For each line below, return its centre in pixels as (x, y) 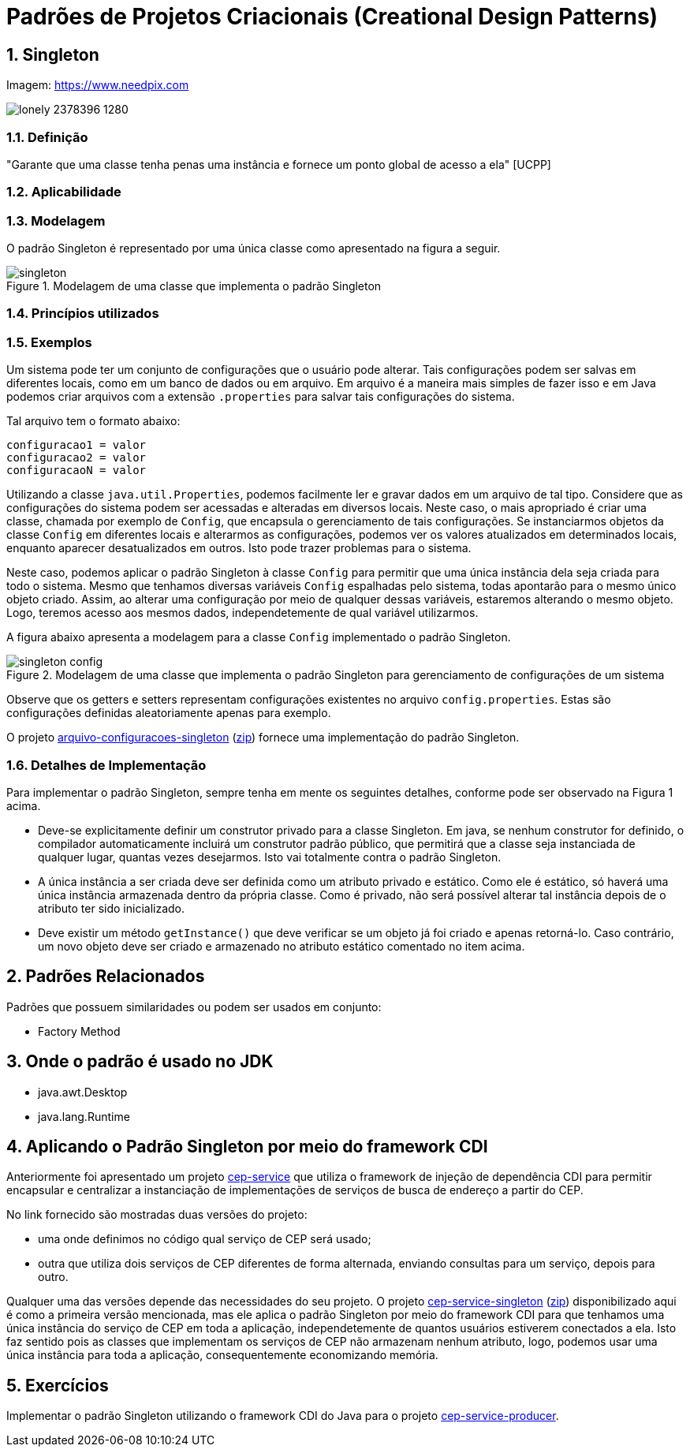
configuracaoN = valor (76, 471)
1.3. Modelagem (56, 220)
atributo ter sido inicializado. (112, 908)
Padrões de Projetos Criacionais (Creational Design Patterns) (332, 17)
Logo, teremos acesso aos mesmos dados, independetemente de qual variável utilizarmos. (242, 613)
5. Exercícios (58, 1385)
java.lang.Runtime (84, 1116)
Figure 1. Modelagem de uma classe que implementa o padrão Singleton (194, 286)
